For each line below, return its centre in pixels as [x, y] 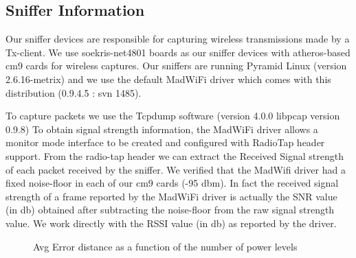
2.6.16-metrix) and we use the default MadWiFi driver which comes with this [168, 79]
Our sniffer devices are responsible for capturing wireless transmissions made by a [178, 39]
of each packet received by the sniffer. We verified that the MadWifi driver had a [176, 169]
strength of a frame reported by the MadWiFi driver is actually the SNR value [171, 196]
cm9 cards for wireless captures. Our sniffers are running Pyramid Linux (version [176, 66]
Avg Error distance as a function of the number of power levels [165, 246]
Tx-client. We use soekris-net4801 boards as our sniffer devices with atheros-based [178, 52]
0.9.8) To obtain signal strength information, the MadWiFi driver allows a [162, 129]
